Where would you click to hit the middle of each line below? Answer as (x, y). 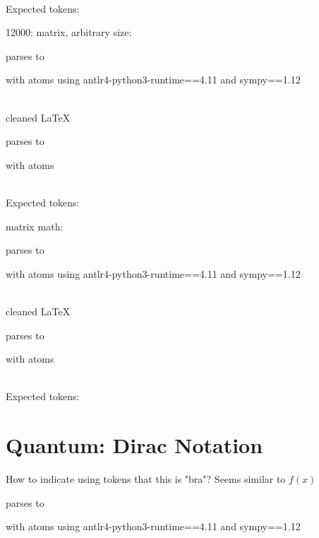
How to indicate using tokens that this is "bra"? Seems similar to (146, 479)
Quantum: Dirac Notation (134, 445)
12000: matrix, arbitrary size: (69, 32)
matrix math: (35, 226)
